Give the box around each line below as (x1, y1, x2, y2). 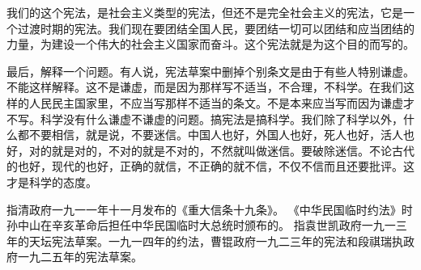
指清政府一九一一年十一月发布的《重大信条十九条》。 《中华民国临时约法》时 (6, 200, 413, 217)
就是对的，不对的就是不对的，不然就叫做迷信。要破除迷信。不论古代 (51, 141, 415, 158)
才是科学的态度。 (6, 173, 97, 190)
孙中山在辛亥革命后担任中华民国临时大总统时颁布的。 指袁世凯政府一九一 (6, 217, 396, 234)
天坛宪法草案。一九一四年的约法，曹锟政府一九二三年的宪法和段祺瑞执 (28, 232, 403, 249)
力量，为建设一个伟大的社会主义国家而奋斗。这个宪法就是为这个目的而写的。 (6, 36, 415, 53)
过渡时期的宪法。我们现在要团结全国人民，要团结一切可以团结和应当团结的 (17, 19, 415, 36)
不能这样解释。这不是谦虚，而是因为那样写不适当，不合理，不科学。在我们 (6, 78, 403, 95)
